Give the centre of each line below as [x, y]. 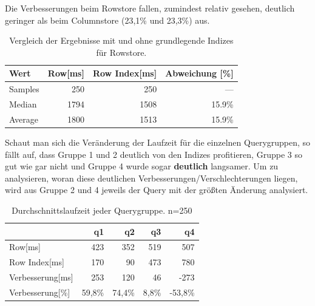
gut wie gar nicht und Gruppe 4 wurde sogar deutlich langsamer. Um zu [142, 166]
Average [24, 119]
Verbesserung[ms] [41, 277]
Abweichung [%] [199, 73]
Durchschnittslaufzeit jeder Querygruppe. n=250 [102, 210]
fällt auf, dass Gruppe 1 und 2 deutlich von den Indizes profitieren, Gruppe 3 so [154, 154]
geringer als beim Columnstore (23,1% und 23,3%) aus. [107, 20]
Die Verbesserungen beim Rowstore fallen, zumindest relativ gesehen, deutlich [150, 8]
